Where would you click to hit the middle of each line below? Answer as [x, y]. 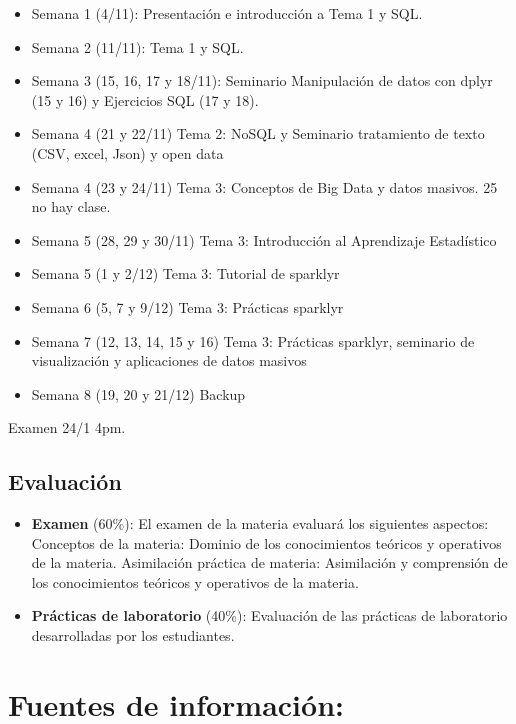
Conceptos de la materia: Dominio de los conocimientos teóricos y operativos [266, 542]
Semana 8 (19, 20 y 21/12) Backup [138, 393]
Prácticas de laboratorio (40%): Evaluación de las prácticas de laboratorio [269, 615]
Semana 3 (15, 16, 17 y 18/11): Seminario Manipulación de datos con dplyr [262, 80]
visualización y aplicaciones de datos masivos [169, 360]
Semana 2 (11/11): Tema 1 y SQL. [137, 46]
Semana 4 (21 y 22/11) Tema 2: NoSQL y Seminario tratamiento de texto [258, 133]
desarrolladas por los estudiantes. [133, 635]
